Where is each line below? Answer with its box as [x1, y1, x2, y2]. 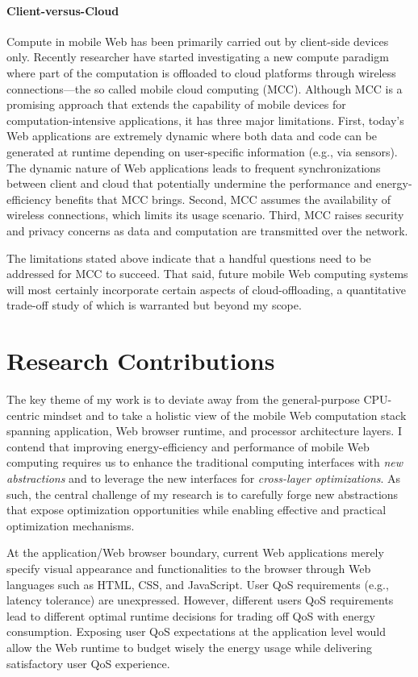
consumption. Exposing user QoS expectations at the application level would [6, 623, 386, 640]
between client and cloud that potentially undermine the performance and [6, 175, 373, 192]
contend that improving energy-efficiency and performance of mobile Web [6, 438, 370, 455]
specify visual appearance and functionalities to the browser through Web [6, 559, 371, 576]
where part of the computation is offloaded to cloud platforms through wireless [6, 64, 396, 81]
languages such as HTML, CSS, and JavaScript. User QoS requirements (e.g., [6, 575, 389, 592]
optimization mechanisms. [6, 517, 135, 534]
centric [6, 406, 40, 423]
